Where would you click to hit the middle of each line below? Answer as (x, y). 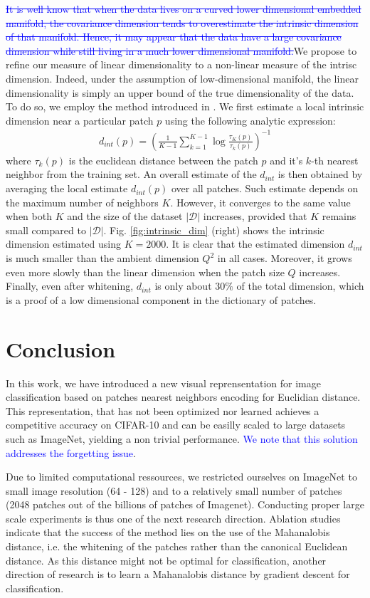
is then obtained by (320, 174)
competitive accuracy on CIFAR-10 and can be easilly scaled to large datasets (176, 425)
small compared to (46, 230)
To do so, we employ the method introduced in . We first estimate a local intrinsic (185, 106)
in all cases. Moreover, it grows (285, 258)
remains (339, 216)
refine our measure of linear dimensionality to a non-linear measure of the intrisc (181, 64)
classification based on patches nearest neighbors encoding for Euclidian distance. (183, 397)
